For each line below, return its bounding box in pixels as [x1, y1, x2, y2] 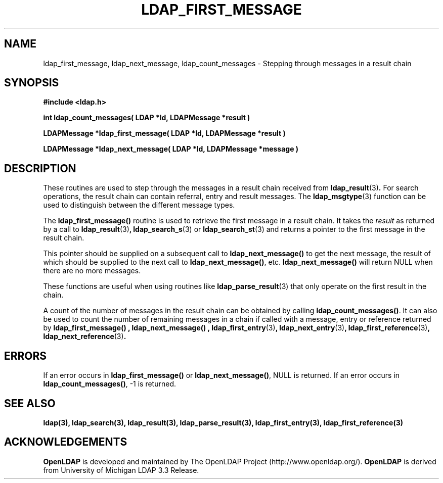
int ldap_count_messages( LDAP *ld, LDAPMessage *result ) [43, 113, 250, 122]
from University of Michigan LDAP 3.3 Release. [43, 465, 199, 474]
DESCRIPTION [4, 162, 76, 175]
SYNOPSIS [4, 76, 59, 89]
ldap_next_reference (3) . [43, 332, 126, 341]
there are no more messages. [43, 266, 141, 275]
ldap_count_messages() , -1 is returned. [43, 379, 176, 389]
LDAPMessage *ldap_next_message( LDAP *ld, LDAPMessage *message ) [43, 144, 299, 154]
